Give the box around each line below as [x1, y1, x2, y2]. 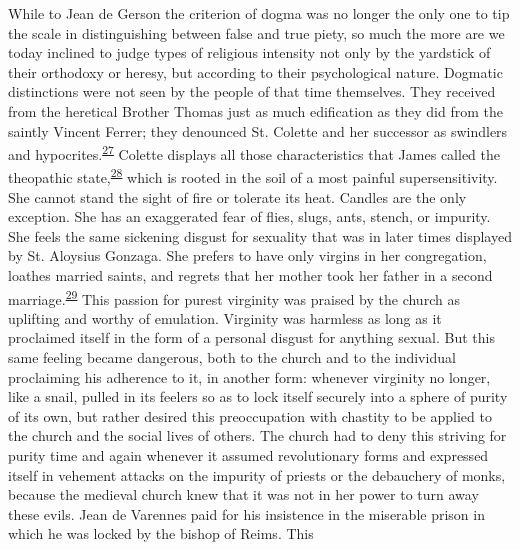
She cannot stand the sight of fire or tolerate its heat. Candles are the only [8, 186, 467, 207]
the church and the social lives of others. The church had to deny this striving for [8, 425, 507, 446]
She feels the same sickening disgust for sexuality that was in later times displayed [8, 225, 512, 246]
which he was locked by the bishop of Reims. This [8, 523, 314, 544]
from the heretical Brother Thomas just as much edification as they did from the [8, 100, 503, 121]
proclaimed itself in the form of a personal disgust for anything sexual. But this [8, 327, 495, 348]
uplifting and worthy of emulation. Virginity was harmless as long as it [8, 307, 442, 328]
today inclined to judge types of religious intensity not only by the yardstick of [8, 42, 491, 63]
